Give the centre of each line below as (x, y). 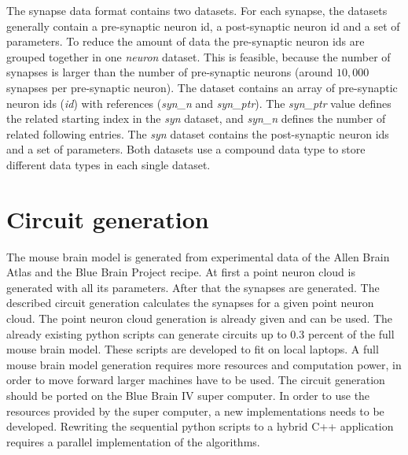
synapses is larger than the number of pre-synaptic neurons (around (170, 72)
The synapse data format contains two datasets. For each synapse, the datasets (197, 10)
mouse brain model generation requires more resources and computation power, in (204, 364)
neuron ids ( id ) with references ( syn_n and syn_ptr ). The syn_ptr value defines (199, 103)
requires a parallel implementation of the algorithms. (133, 441)
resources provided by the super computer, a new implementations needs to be (195, 411)
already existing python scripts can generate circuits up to (147, 333)
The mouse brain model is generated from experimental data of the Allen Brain (198, 256)
